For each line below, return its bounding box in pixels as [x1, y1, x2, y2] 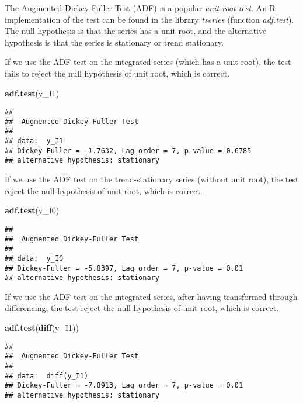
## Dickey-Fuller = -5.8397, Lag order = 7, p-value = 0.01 [5, 264, 243, 272]
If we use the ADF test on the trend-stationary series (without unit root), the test [5, 173, 299, 185]
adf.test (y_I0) [5, 204, 60, 216]
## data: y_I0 [5, 254, 64, 263]
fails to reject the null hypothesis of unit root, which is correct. [5, 67, 230, 79]
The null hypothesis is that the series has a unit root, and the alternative [5, 25, 267, 37]
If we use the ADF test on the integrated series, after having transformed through [5, 290, 298, 302]
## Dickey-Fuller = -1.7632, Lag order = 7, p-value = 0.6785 [5, 146, 252, 155]
